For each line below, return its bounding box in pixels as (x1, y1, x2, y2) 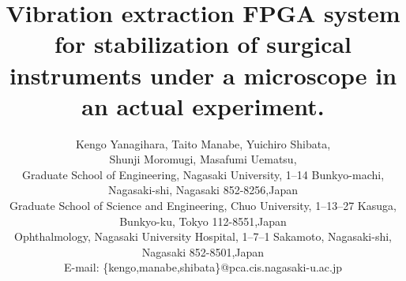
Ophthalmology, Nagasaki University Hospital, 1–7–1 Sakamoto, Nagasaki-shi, (13, 228, 392, 245)
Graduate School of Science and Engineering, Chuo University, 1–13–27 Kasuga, (9, 197, 397, 214)
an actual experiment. (81, 89, 325, 122)
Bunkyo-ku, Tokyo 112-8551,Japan (119, 212, 287, 229)
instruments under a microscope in (9, 58, 397, 91)
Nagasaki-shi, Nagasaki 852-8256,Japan (108, 182, 298, 198)
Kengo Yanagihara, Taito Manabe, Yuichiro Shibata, (75, 135, 331, 152)
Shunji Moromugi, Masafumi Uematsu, (109, 151, 297, 167)
